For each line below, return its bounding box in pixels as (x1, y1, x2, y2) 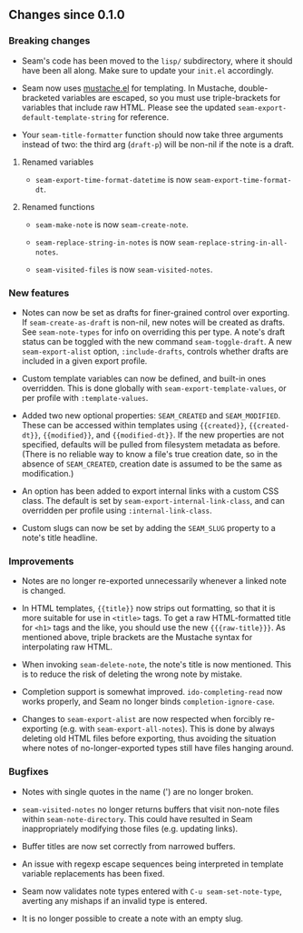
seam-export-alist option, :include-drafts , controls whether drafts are (21, 346, 289, 356)
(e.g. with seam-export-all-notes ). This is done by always (59, 723, 276, 735)
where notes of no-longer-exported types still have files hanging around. (21, 743, 294, 754)
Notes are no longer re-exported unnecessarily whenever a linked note (21, 576, 288, 587)
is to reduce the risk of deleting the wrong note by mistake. (21, 668, 242, 680)
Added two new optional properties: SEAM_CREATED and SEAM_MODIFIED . (21, 409, 281, 421)
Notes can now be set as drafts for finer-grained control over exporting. (21, 306, 290, 317)
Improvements (8, 555, 74, 567)
